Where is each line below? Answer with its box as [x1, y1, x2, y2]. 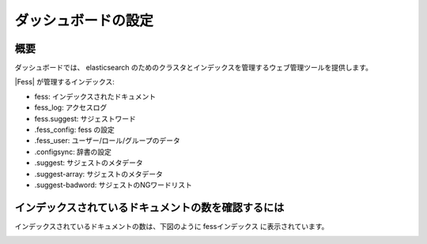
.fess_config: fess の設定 [34, 125, 115, 134]
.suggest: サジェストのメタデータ [34, 158, 143, 167]
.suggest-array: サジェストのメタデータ [34, 169, 164, 178]
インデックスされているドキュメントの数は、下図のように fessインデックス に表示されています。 [14, 221, 329, 231]
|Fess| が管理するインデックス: [14, 77, 115, 87]
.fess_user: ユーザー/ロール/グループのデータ [34, 136, 181, 145]
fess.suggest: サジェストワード [34, 114, 136, 123]
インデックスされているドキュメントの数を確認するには [14, 201, 285, 214]
